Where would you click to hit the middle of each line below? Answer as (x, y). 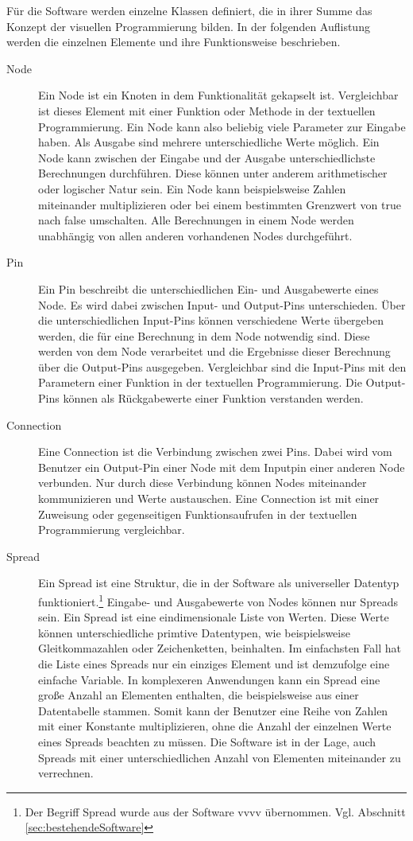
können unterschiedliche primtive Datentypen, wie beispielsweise (194, 632)
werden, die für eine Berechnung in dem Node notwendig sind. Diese (204, 335)
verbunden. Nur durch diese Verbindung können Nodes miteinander (203, 483)
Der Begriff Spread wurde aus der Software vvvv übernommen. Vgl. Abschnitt (215, 811)
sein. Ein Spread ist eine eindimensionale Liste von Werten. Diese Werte (214, 617)
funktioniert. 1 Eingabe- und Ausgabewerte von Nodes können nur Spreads (218, 600)
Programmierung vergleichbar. (112, 530)
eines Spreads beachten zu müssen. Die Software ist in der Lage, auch (207, 742)
